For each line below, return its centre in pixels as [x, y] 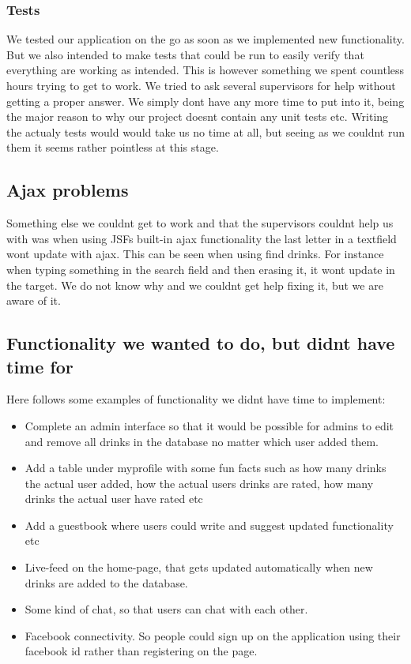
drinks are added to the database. [106, 582]
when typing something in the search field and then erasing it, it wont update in [201, 269]
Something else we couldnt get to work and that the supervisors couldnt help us [200, 223]
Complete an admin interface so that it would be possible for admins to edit [209, 425]
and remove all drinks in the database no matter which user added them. [202, 441]
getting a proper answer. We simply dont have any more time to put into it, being [205, 101]
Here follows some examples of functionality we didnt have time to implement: [196, 399]
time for [40, 366]
